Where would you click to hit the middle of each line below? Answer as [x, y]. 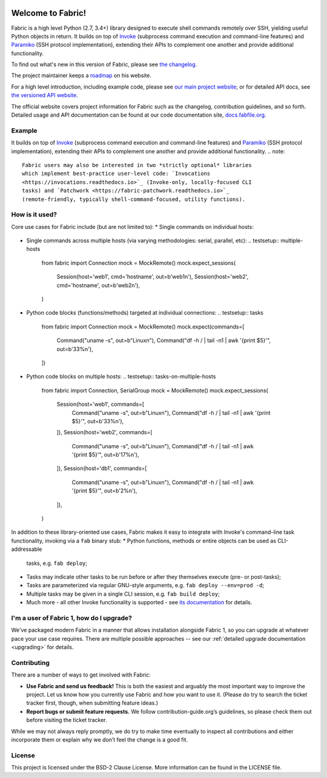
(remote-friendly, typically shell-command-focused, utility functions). [134, 199]
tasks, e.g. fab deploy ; [57, 563]
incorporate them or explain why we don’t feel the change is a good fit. [99, 739]
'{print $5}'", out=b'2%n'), [104, 491]
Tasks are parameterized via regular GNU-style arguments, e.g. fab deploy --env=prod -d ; [145, 585]
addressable [27, 549]
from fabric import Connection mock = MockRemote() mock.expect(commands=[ [143, 326]
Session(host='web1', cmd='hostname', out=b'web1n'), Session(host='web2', [153, 277]
